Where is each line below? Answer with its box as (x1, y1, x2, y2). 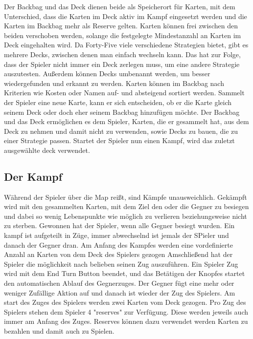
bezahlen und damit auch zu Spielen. (4, 326, 115, 336)
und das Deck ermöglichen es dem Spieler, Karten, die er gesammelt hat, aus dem (4, 116, 249, 127)
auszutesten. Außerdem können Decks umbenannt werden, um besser (4, 68, 210, 79)
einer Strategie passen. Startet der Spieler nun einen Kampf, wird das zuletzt (4, 135, 235, 146)
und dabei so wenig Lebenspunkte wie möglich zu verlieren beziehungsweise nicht (4, 211, 247, 221)
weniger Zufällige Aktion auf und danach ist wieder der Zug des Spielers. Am (4, 287, 235, 297)
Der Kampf (4, 169, 63, 184)
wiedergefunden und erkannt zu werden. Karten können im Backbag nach (4, 78, 224, 88)
